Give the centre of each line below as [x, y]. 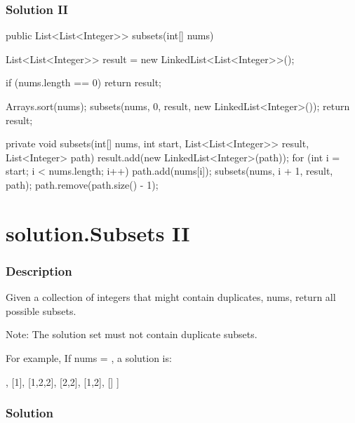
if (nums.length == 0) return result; [83, 82]
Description [39, 270]
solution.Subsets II [98, 233]
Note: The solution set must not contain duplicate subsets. [132, 334]
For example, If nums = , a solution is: [89, 357]
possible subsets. [41, 310]
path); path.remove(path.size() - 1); [82, 184]
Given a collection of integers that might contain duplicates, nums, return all [171, 297]
